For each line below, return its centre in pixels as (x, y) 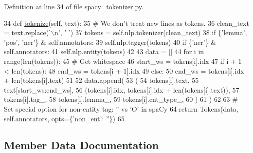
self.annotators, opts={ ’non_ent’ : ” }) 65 (64, 118)
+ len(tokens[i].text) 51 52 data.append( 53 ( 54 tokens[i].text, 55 (101, 80)
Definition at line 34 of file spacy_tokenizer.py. (74, 6)
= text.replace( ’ (27, 32)
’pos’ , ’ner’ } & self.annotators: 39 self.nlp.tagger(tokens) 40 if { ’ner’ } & (110, 42)
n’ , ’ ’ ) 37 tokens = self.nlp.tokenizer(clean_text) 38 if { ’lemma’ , (151, 32)
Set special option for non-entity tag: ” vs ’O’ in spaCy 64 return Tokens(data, (121, 108)
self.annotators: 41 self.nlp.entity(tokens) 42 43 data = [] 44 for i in (104, 51)
